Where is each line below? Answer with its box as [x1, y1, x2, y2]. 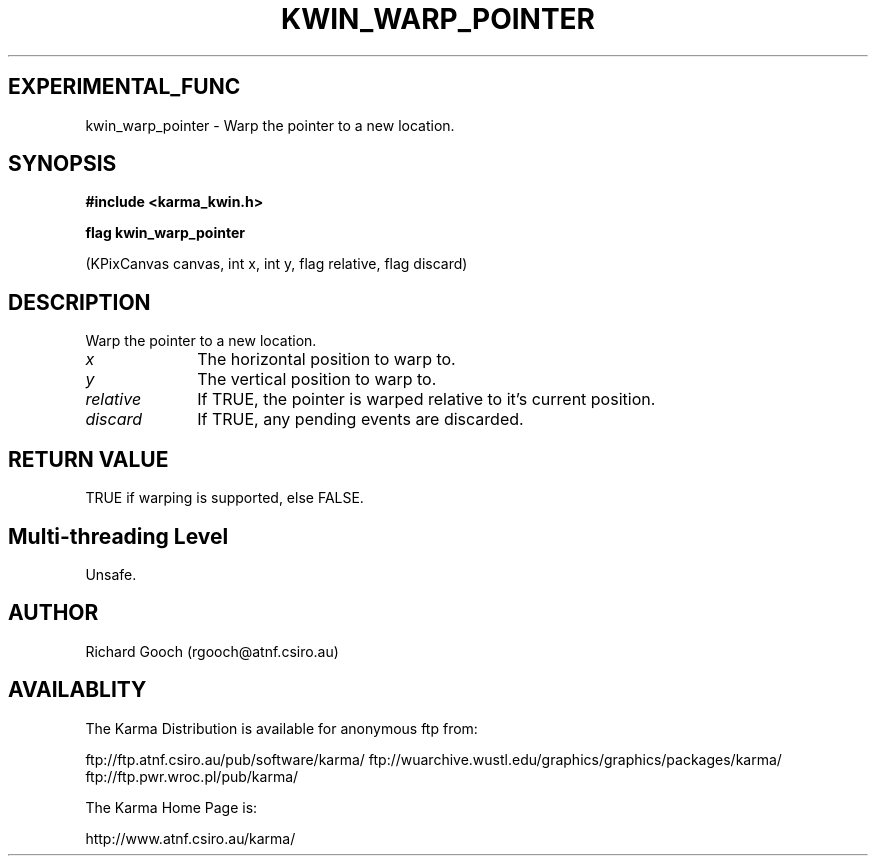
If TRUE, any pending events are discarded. [197, 409, 524, 430]
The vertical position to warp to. [197, 369, 437, 390]
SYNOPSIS [8, 151, 117, 177]
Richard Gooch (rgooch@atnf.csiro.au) [85, 642, 339, 660]
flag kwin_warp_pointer [85, 224, 245, 242]
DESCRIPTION [8, 289, 151, 315]
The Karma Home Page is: [85, 798, 258, 816]
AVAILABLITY [8, 677, 147, 703]
